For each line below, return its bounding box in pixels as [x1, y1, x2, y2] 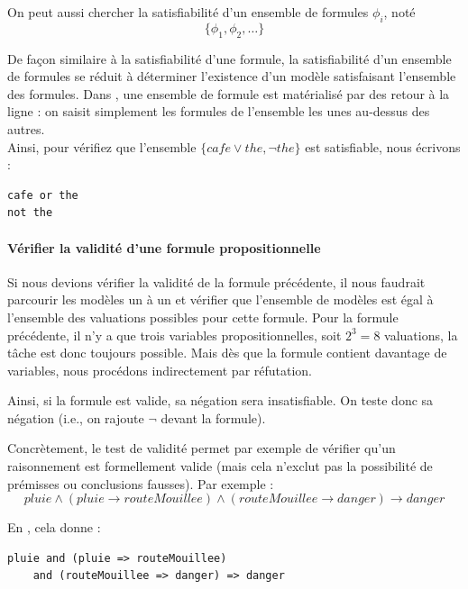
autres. [7, 119, 45, 138]
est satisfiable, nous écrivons [305, 137, 461, 156]
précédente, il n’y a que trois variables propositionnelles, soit [7, 325, 342, 344]
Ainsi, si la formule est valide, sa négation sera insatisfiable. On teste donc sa [7, 391, 434, 410]
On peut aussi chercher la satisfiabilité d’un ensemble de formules [7, 3, 369, 21]
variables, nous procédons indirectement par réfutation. [7, 360, 313, 379]
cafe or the [7, 188, 78, 202]
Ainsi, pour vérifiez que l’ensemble [7, 137, 197, 156]
